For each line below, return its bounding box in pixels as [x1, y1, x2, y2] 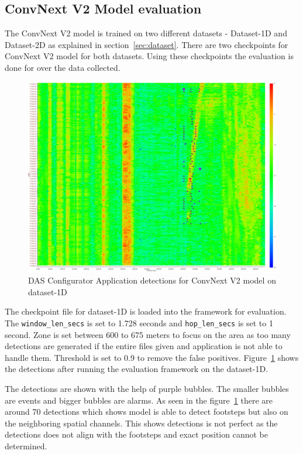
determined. [5, 439, 47, 452]
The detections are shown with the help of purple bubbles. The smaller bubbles [5, 383, 289, 395]
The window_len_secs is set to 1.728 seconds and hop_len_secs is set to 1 [5, 316, 273, 329]
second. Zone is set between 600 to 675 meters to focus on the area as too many [5, 328, 291, 340]
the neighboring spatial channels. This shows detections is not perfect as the [5, 417, 278, 429]
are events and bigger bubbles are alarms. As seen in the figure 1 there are [5, 394, 273, 406]
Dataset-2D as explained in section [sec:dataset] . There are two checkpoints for [5, 38, 288, 50]
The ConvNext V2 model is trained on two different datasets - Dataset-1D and [5, 27, 287, 39]
